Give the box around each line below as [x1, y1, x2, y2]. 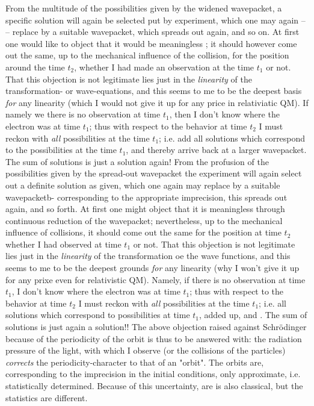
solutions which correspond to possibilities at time [5, 308, 190, 321]
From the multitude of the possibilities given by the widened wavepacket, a [5, 2, 282, 14]
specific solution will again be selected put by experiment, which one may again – [5, 13, 306, 26]
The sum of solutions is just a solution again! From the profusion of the [5, 155, 269, 167]
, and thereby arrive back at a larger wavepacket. [126, 143, 307, 156]
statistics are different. [5, 391, 88, 404]
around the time [5, 60, 65, 73]
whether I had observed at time [5, 237, 122, 250]
